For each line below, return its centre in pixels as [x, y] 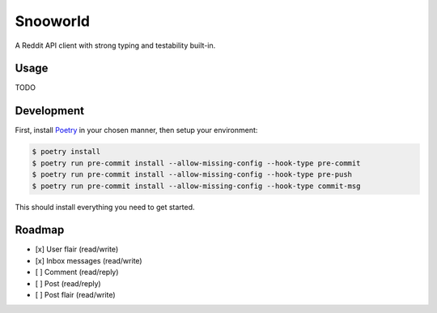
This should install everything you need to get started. [105, 207]
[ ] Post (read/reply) [68, 283]
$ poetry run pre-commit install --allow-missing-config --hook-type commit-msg [196, 186]
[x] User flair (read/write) [77, 249]
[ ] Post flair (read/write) [76, 294]
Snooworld [53, 21]
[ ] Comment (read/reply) [77, 272]
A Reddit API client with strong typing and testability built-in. [115, 45]
